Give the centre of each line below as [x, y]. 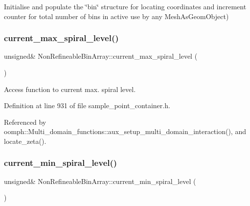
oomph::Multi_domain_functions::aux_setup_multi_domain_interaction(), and [125, 131]
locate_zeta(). [25, 141]
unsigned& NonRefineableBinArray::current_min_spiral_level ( [100, 181]
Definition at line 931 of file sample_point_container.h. [87, 105]
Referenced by [25, 122]
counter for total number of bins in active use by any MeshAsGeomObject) [116, 16]
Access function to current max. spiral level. [70, 89]
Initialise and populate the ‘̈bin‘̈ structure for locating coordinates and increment [125, 6]
